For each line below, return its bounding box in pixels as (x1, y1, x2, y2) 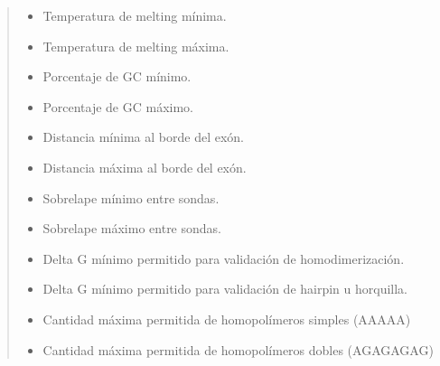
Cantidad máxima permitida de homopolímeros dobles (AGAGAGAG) (42, 340, 434, 359)
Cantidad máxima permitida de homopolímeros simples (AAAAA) (42, 309, 411, 328)
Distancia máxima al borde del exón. (42, 157, 247, 176)
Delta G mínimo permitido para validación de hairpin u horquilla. (42, 279, 408, 298)
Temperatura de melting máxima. (42, 36, 229, 55)
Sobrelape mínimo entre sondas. (42, 188, 220, 207)
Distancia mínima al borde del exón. (42, 127, 244, 146)
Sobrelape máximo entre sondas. (42, 219, 221, 238)
